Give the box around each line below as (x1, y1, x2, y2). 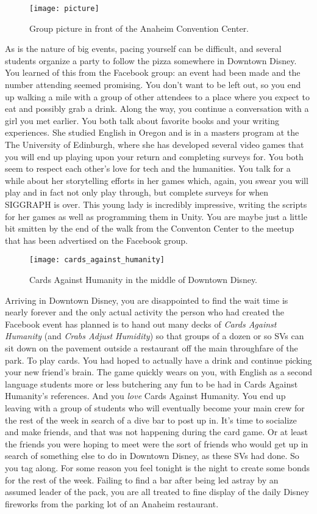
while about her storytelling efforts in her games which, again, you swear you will (5, 174, 308, 186)
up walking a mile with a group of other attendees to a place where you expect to (5, 90, 310, 103)
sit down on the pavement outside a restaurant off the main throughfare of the (5, 341, 298, 354)
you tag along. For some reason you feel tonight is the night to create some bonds (5, 461, 310, 474)
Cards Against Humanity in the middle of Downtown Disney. (29, 273, 258, 285)
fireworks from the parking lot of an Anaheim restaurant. (5, 497, 219, 510)
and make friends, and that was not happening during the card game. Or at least (5, 425, 308, 438)
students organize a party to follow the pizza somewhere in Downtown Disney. (5, 54, 297, 67)
